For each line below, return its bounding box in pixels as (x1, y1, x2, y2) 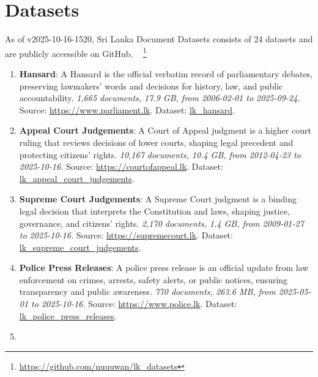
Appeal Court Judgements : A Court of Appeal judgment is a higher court (19, 124, 311, 137)
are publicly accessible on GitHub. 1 (5, 45, 147, 59)
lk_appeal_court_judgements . (19, 172, 135, 185)
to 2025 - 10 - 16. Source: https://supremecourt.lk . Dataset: (19, 229, 233, 242)
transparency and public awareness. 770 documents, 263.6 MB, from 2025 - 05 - (19, 285, 311, 298)
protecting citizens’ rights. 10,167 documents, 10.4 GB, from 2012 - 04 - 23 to (19, 148, 301, 161)
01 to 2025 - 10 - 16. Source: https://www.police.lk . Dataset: (19, 297, 237, 310)
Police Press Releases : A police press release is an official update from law (19, 261, 309, 274)
